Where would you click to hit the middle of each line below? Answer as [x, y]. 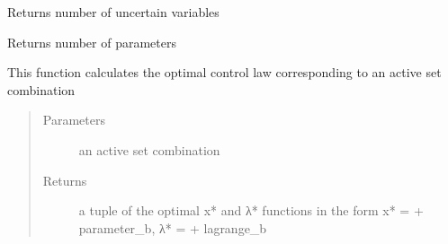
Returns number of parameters [92, 42]
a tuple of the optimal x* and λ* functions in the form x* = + [251, 210]
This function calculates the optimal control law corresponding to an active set [224, 72]
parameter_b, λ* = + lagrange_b [173, 227]
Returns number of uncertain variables [113, 12]
